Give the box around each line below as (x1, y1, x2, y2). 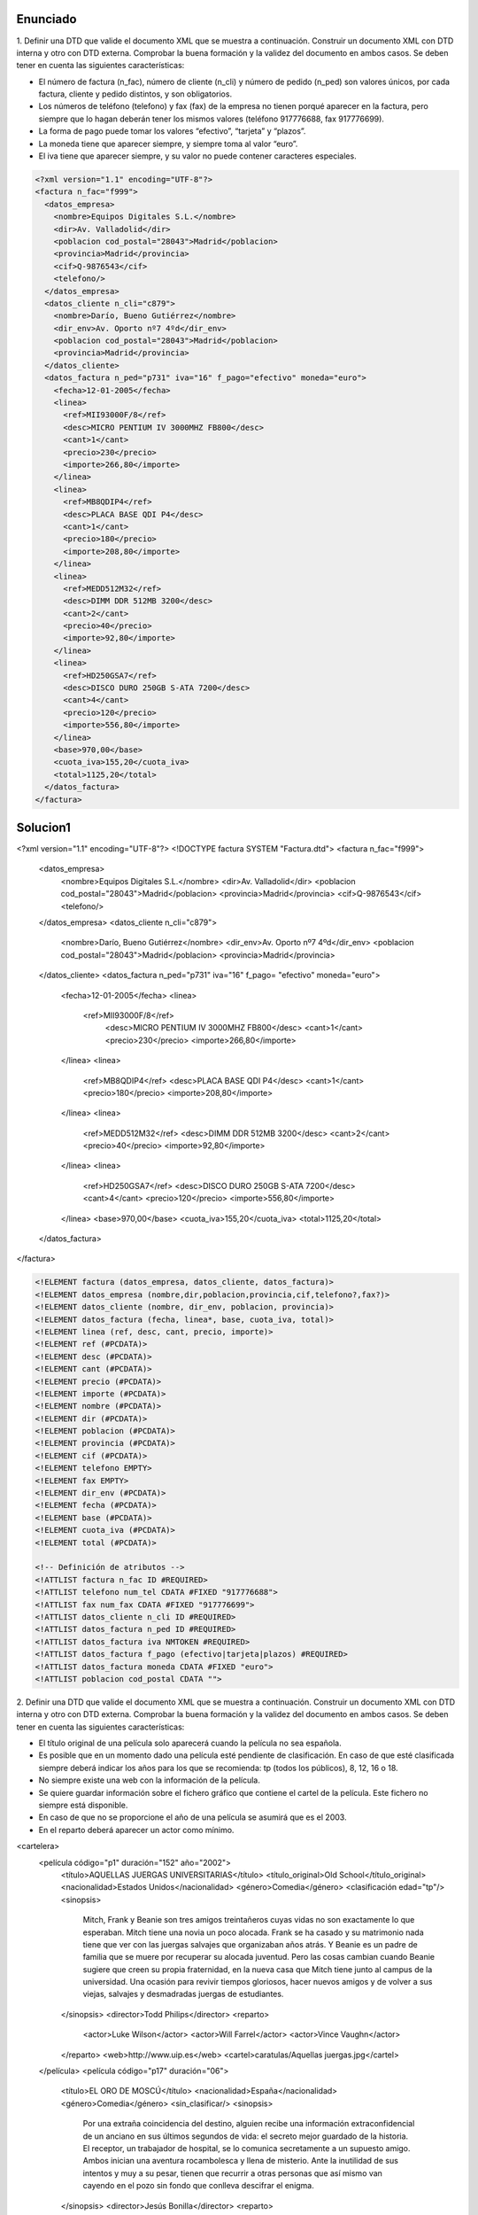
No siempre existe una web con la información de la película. (38, 1775, 260, 1785)
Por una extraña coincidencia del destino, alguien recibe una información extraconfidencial (82, 2118, 415, 2129)
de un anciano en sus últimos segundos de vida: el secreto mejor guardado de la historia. (82, 2131, 409, 2141)
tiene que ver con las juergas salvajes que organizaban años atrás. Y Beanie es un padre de (82, 1939, 418, 1949)
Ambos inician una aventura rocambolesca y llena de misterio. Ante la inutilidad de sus (82, 2156, 398, 2166)
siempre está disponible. (38, 1799, 128, 1811)
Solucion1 (16, 820, 71, 835)
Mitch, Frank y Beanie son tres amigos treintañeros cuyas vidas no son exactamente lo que (82, 1915, 415, 1925)
